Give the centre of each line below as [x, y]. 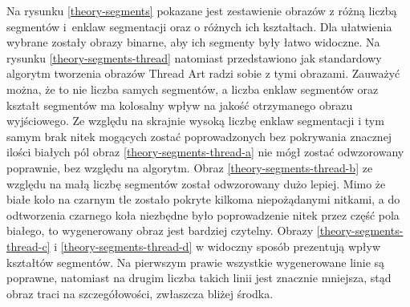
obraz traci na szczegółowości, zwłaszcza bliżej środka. [140, 293]
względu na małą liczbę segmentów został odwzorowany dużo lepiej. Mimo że [196, 183]
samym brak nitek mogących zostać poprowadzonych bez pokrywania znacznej [199, 136]
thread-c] [28, 246]
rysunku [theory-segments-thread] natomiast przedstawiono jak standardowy [194, 57]
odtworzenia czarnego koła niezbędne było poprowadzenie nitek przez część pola [203, 214]
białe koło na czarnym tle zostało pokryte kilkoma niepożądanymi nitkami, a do [203, 199]
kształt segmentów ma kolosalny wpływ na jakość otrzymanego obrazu [180, 105]
